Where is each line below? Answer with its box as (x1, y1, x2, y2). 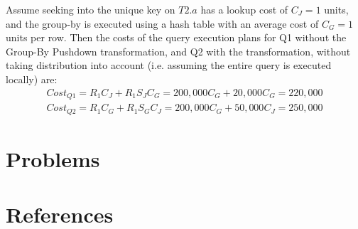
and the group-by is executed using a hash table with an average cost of (6, 16, 319, 31)
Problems (6, 144, 100, 173)
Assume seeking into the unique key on (6, 2, 175, 16)
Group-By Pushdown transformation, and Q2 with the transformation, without (6, 43, 351, 58)
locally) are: (6, 71, 58, 86)
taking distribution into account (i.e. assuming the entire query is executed (6, 58, 332, 73)
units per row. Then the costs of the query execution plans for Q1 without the (6, 30, 347, 45)
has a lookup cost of (200, 2, 288, 16)
